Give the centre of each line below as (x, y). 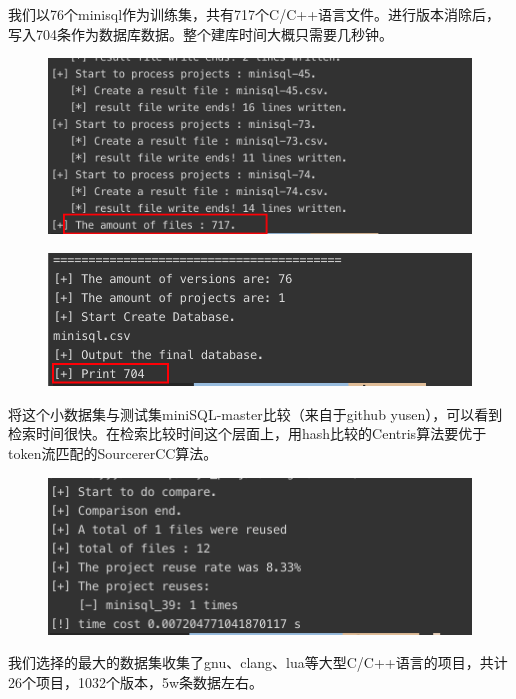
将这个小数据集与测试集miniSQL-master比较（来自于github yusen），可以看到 (255, 413)
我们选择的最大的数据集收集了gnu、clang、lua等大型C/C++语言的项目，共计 (258, 662)
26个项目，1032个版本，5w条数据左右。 (136, 682)
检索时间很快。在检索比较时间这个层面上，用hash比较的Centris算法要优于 (247, 433)
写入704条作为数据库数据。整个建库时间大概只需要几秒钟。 (200, 33)
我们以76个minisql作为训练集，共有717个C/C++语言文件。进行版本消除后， (254, 14)
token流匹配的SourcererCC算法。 (113, 452)
